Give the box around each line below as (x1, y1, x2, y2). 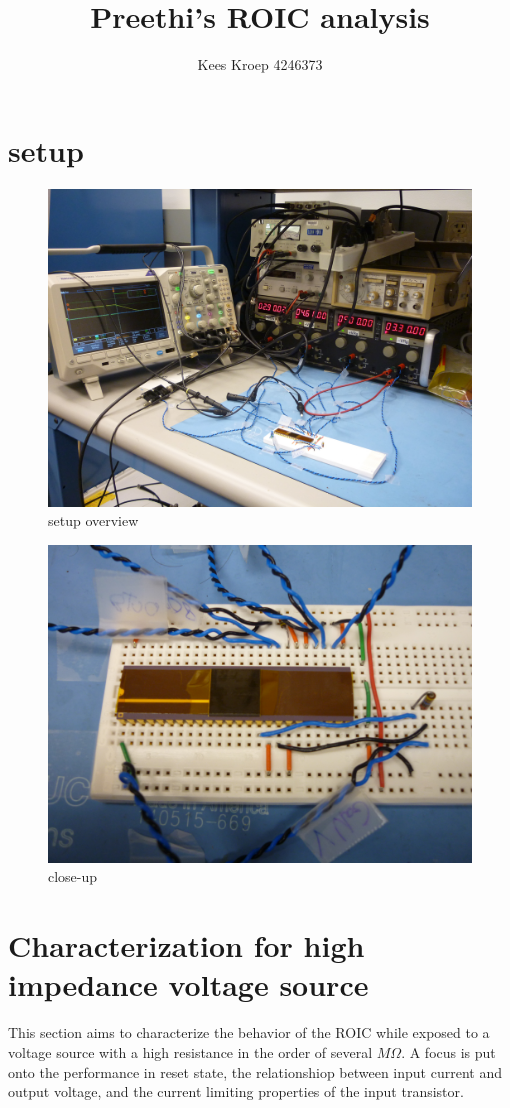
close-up (48, 866, 98, 887)
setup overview (48, 510, 139, 531)
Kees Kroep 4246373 (197, 54, 323, 75)
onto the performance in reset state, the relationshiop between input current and (8, 1061, 502, 1082)
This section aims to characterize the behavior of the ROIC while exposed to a (8, 1022, 490, 1043)
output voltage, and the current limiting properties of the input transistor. (8, 1081, 464, 1102)
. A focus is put (401, 1041, 496, 1062)
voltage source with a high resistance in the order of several (8, 1041, 373, 1062)
